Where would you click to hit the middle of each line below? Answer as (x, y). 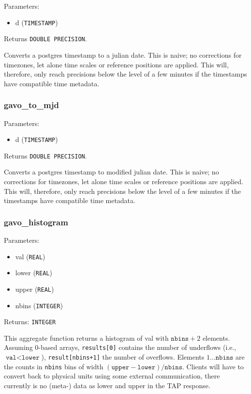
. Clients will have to (213, 366)
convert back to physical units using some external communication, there (112, 376)
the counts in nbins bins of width (54, 366)
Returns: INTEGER (30, 322)
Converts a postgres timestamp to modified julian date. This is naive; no (111, 172)
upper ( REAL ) (35, 289)
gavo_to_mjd (31, 105)
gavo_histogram (36, 222)
